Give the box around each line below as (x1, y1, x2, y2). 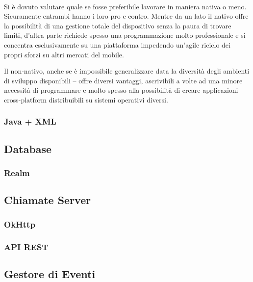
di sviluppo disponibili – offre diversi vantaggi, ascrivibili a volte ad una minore (4, 75, 243, 85)
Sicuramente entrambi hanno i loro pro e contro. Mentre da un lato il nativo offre (4, 11, 249, 21)
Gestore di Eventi (4, 266, 96, 281)
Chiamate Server (4, 192, 91, 207)
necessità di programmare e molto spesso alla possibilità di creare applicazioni (4, 85, 238, 95)
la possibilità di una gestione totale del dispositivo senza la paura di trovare (4, 20, 231, 30)
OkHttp (4, 218, 35, 230)
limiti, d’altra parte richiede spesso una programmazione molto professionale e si (4, 30, 246, 40)
